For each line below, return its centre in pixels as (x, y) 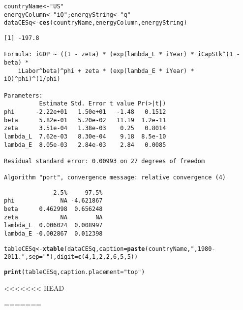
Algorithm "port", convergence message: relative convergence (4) (115, 178)
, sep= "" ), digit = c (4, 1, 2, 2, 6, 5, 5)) (81, 257)
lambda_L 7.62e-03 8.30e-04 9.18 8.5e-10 (85, 136)
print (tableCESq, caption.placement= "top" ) (75, 272)
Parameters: (23, 95)
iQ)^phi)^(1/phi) (32, 79)
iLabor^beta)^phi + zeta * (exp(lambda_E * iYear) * (106, 71)
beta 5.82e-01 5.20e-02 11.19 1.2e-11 (85, 120)
